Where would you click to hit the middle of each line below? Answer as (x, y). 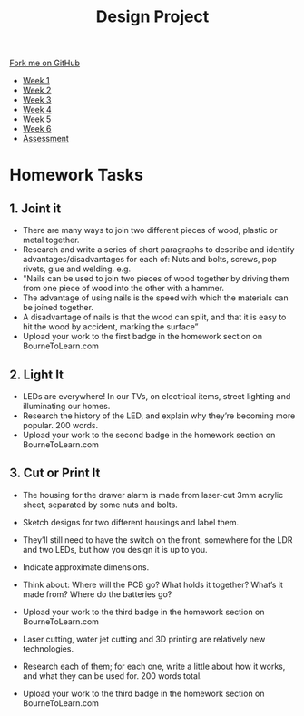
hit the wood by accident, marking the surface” (110, 327)
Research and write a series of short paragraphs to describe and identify (158, 250)
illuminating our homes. (66, 406)
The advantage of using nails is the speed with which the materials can (155, 298)
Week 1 (36, 81)
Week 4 (37, 110)
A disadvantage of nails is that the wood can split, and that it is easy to (154, 317)
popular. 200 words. (60, 425)
